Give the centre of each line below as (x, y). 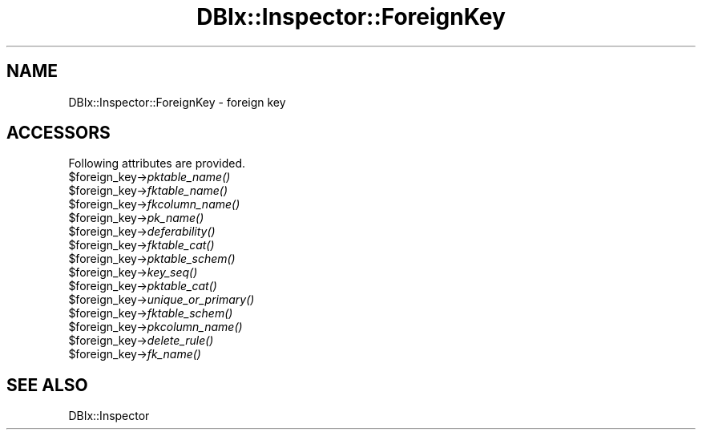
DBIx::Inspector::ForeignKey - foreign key (177, 102)
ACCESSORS (58, 133)
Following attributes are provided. (157, 163)
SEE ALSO (47, 385)
